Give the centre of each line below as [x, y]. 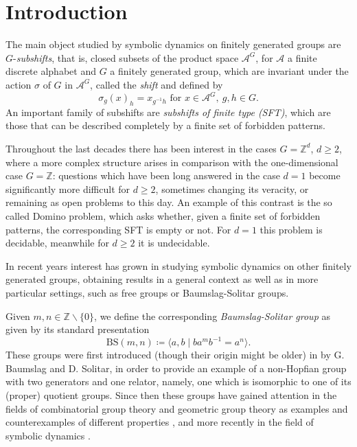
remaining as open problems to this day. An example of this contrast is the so [169, 202]
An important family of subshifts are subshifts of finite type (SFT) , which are [168, 112]
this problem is [291, 229]
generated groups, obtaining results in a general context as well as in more [162, 279]
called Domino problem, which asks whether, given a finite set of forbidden [163, 215]
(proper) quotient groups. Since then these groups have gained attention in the [171, 394]
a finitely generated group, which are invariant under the [229, 71]
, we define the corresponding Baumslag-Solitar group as [212, 316]
